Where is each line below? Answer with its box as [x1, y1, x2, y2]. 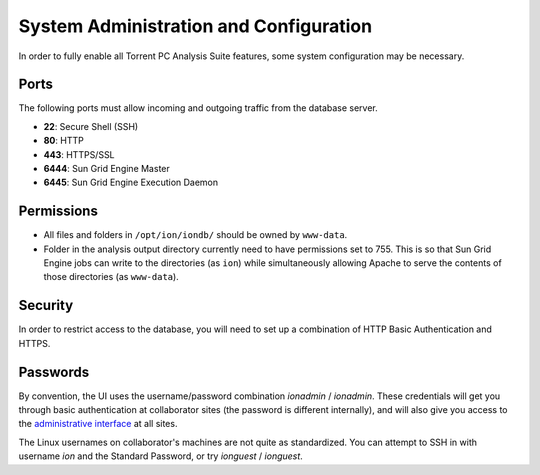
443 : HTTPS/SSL [43, 148, 115, 160]
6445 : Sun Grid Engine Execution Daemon [43, 176, 219, 189]
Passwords [18, 363, 90, 380]
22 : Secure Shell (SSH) [43, 120, 139, 132]
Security [18, 297, 74, 314]
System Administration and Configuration [18, 15, 373, 37]
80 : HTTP [43, 135, 84, 147]
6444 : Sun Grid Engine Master [43, 163, 170, 175]
